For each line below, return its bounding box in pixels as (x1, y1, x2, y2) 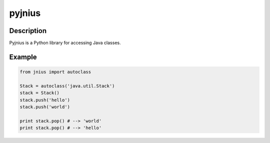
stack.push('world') (19, 104, 70, 110)
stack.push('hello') (19, 97, 70, 102)
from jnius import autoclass (19, 69, 91, 75)
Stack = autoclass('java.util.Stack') (19, 83, 115, 88)
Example (9, 52, 37, 61)
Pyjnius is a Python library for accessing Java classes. (9, 40, 121, 46)
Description (9, 26, 47, 35)
